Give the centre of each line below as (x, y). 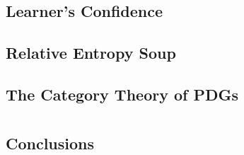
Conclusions (50, 143)
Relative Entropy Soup (91, 53)
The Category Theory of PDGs (122, 94)
